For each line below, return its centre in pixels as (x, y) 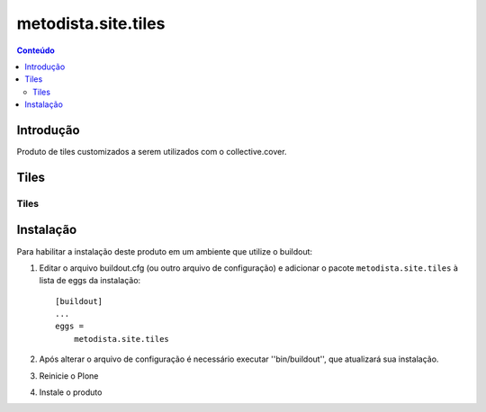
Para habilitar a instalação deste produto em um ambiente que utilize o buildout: (165, 251)
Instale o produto (71, 392)
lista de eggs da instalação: (90, 281)
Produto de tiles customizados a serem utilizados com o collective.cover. (152, 152)
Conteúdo (36, 50)
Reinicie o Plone (69, 376)
